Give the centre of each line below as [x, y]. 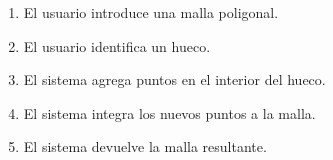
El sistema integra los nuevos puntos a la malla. [169, 112]
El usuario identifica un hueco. [117, 45]
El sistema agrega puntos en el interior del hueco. [174, 79]
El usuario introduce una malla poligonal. [151, 12]
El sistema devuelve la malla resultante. [145, 146]
